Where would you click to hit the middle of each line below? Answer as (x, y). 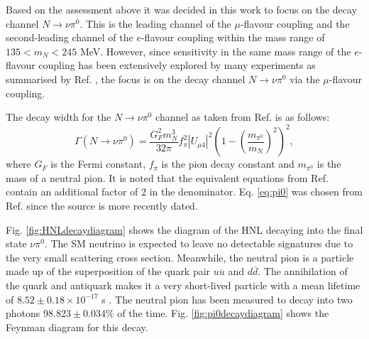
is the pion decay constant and (228, 164)
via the (305, 79)
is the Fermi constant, (98, 164)
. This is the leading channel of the (155, 23)
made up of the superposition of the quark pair (108, 271)
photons (23, 313)
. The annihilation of (303, 271)
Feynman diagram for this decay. (77, 327)
